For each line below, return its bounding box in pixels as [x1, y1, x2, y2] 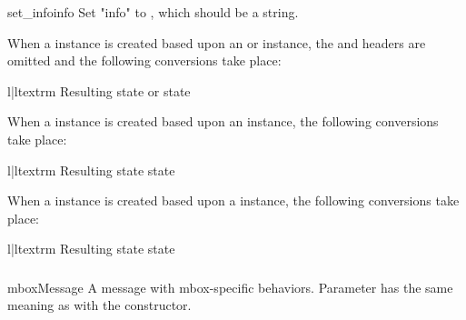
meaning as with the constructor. [7, 295, 192, 315]
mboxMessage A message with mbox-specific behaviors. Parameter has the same [7, 277, 453, 296]
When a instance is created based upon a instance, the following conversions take [7, 191, 460, 210]
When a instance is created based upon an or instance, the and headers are [7, 33, 426, 52]
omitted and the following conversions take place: [7, 51, 282, 70]
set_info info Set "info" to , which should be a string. [7, 3, 299, 21]
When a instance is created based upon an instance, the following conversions [7, 112, 439, 131]
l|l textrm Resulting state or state [7, 81, 191, 100]
